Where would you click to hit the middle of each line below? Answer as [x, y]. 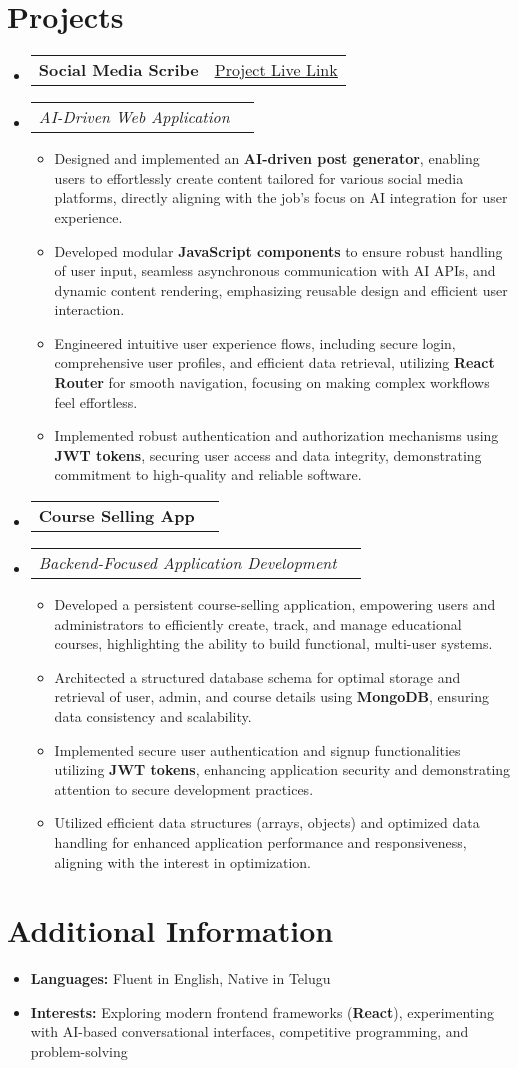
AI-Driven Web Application [134, 117]
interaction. [89, 309]
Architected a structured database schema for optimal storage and [257, 676]
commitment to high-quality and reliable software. [208, 474]
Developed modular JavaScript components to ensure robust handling [278, 250]
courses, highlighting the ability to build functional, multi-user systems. [273, 643]
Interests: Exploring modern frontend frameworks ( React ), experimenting [262, 1011]
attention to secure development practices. [184, 788]
